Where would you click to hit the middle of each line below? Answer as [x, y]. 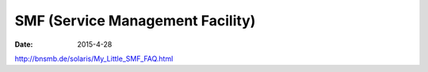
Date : [24, 44]
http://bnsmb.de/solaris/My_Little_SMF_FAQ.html [94, 59]
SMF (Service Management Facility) [135, 21]
